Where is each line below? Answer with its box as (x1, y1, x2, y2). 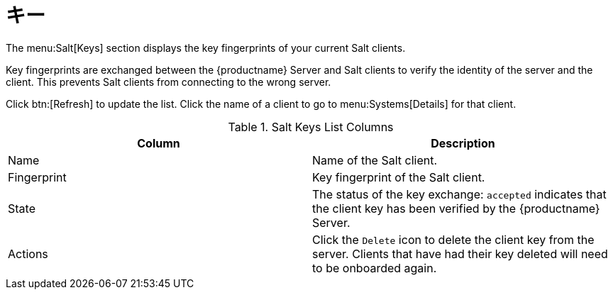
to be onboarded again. (312, 260, 437, 275)
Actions (8, 246, 48, 261)
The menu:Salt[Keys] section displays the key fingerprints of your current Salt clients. (6, 41, 406, 54)
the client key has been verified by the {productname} (312, 201, 600, 216)
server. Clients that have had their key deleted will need (312, 246, 608, 261)
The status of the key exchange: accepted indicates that (312, 187, 607, 201)
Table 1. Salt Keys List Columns (228, 119, 394, 134)
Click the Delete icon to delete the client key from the (312, 232, 595, 247)
